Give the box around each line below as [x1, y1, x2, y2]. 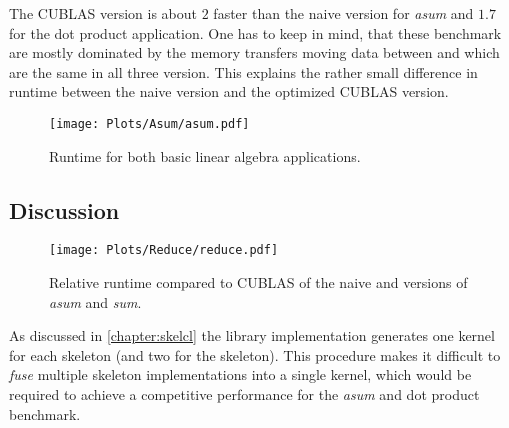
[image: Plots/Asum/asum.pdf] [49, 116, 250, 131]
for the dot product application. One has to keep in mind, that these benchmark [9, 22, 502, 43]
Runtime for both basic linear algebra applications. [49, 145, 361, 166]
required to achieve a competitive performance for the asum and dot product [9, 384, 480, 405]
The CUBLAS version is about [9, 3, 198, 23]
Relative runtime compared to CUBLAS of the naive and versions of [49, 272, 468, 293]
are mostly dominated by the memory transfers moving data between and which [9, 42, 500, 63]
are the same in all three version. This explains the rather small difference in [9, 61, 478, 82]
